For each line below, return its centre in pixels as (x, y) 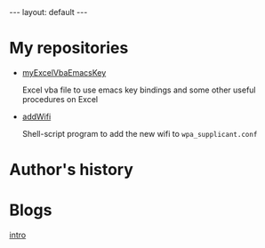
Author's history (71, 170)
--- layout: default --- (48, 12)
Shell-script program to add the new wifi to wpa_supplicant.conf (140, 133)
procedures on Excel (60, 99)
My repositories (69, 48)
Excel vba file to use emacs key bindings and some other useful (139, 90)
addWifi (36, 116)
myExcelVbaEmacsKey (64, 72)
